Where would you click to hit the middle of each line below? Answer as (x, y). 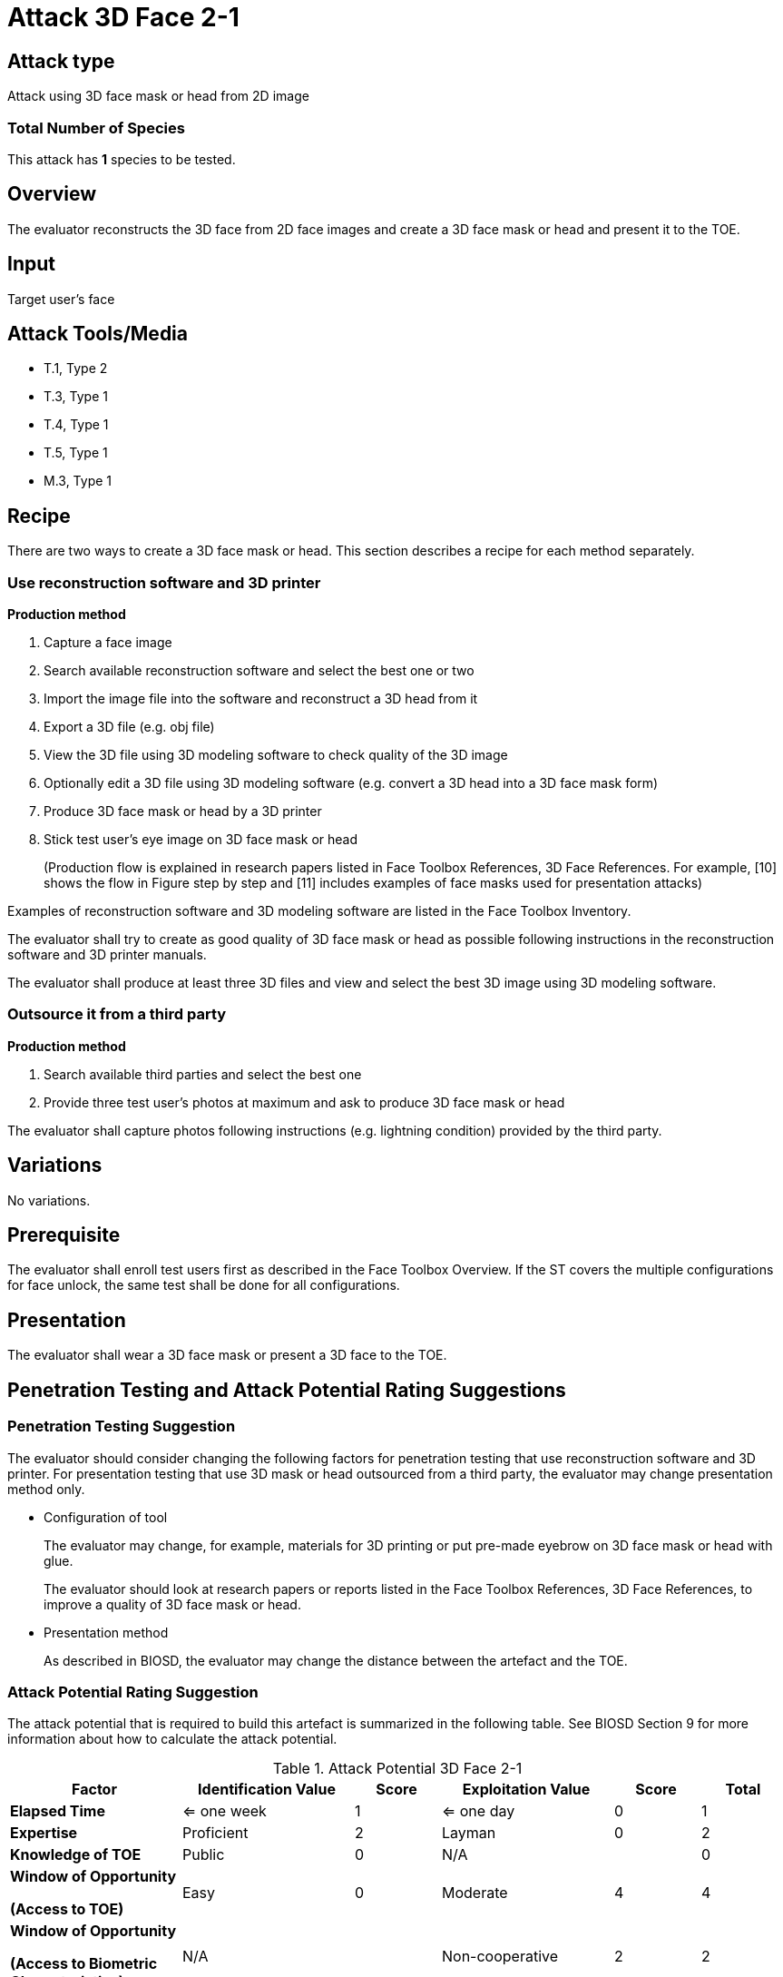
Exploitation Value (526, 1790)
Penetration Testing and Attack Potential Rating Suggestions (287, 1390)
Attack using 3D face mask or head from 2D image (158, 96)
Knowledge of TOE (76, 1855)
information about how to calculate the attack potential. (172, 1739)
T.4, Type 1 (76, 425)
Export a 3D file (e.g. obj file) (129, 727)
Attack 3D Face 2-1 (123, 17)
